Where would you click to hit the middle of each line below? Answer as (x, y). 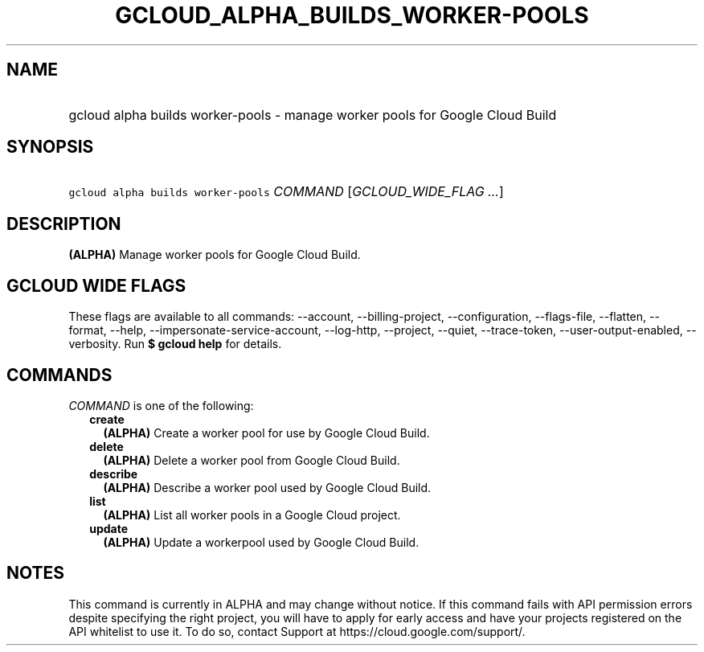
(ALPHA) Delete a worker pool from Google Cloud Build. (252, 460)
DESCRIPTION (64, 223)
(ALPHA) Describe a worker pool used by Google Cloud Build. (267, 487)
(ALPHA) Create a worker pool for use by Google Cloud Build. (266, 433)
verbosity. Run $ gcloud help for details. (175, 344)
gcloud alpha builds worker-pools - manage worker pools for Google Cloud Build (313, 115)
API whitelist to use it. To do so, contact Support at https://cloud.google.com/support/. (297, 631)
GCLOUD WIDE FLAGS (96, 285)
